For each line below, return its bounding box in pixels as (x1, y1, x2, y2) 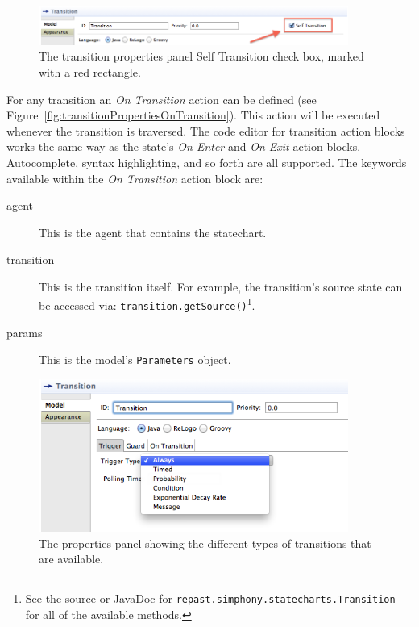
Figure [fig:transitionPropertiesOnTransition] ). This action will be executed (6, 107, 380, 123)
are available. (39, 550, 104, 567)
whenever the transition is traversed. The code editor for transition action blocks (6, 122, 405, 139)
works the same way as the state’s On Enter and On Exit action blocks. (6, 138, 361, 155)
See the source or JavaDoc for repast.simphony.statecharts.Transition (25, 589, 396, 606)
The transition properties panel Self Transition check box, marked (39, 48, 364, 65)
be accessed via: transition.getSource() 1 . (39, 295, 255, 314)
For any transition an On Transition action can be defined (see (6, 90, 317, 107)
